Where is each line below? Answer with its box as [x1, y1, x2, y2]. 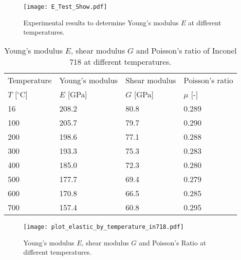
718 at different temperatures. [70, 56, 171, 67]
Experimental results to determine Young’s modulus [23, 17, 179, 27]
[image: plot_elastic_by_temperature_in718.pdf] [23, 223, 184, 230]
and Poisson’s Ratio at [139, 237, 206, 247]
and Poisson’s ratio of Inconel [136, 44, 237, 56]
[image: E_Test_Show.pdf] [23, 3, 107, 10]
